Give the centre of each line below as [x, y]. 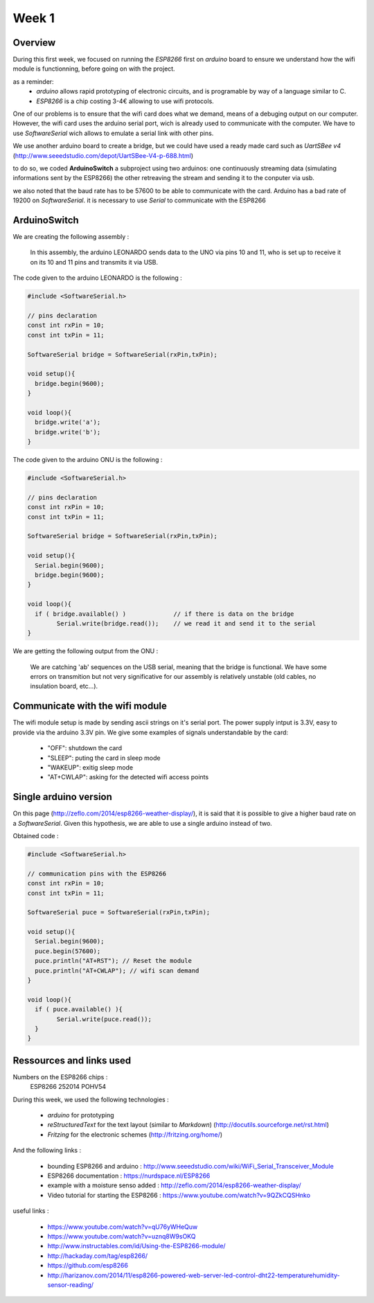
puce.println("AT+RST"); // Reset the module [113, 961]
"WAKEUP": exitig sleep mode [90, 767]
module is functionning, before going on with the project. [94, 69]
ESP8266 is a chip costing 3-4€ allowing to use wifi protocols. [125, 101]
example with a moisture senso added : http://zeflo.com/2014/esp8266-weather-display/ [174, 1185]
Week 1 [34, 18]
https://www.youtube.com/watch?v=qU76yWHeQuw [123, 1227]
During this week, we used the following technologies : [91, 1099]
